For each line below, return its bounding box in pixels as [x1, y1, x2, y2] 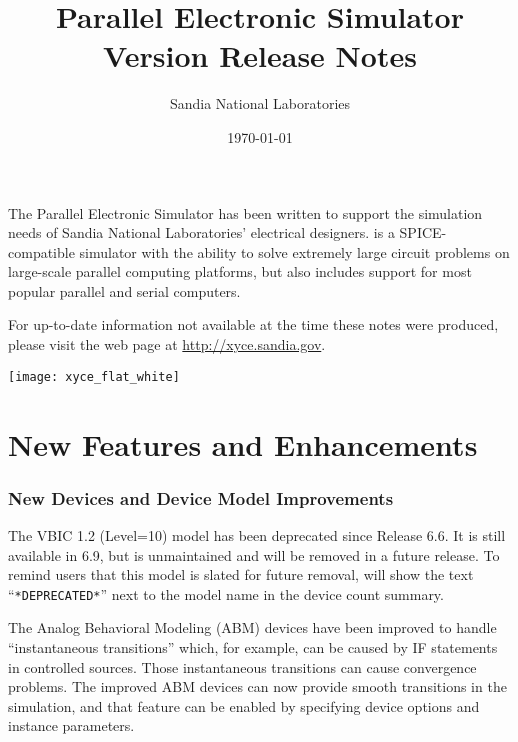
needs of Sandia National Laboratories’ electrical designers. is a [8, 222, 395, 243]
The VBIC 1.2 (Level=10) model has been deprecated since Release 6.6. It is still [8, 524, 506, 545]
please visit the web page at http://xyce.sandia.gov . [8, 334, 326, 355]
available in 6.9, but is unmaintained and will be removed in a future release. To [8, 544, 500, 565]
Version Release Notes [103, 35, 417, 76]
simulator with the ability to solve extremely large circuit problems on [79, 241, 510, 262]
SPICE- [399, 222, 447, 243]
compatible [8, 241, 75, 262]
